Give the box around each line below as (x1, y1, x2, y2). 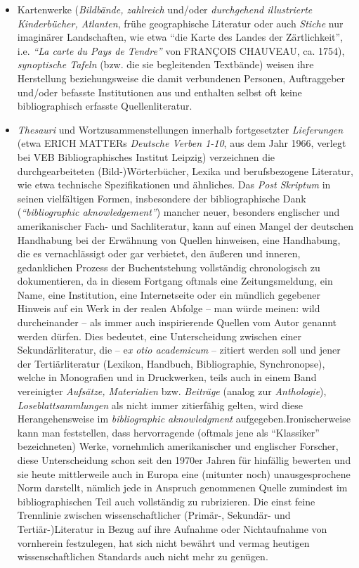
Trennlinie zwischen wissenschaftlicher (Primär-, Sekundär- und (17, 508, 291, 522)
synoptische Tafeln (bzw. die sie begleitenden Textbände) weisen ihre (17, 57, 314, 72)
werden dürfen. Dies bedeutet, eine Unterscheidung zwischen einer (17, 328, 302, 343)
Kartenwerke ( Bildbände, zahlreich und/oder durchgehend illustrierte (17, 2, 313, 16)
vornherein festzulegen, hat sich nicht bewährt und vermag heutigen (17, 535, 310, 550)
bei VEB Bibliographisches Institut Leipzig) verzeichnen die (17, 149, 275, 164)
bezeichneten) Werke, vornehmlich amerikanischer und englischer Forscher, (17, 439, 339, 453)
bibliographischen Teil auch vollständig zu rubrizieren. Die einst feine (17, 493, 315, 508)
